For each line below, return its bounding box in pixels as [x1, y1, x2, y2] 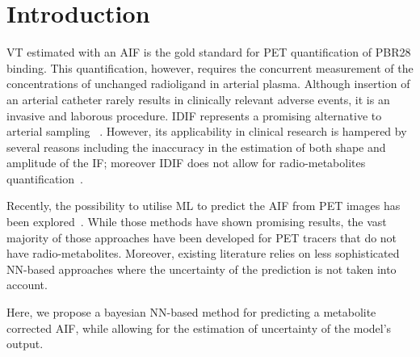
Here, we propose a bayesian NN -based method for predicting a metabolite [6, 304, 376, 321]
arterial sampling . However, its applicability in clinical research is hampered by [6, 123, 407, 140]
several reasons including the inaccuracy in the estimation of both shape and [6, 138, 386, 155]
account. [6, 276, 48, 293]
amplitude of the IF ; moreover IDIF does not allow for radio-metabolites [6, 154, 366, 171]
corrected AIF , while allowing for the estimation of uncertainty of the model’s [6, 319, 392, 336]
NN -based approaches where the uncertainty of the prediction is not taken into [6, 260, 397, 277]
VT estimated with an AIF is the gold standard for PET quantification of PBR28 [6, 44, 411, 61]
